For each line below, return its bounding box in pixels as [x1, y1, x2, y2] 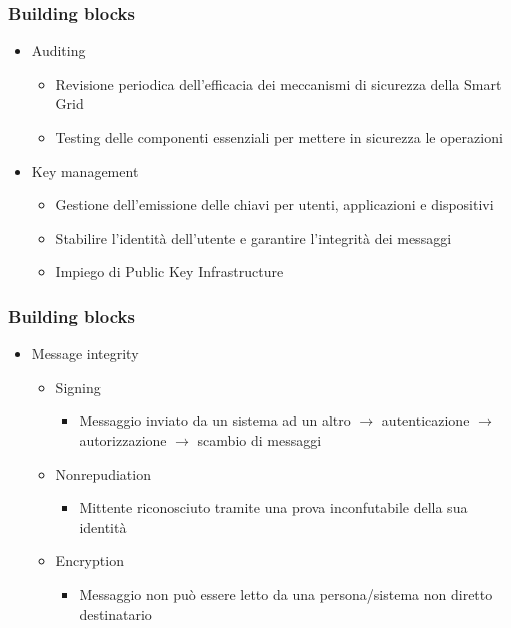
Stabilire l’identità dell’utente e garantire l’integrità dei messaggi [55, 227, 452, 248]
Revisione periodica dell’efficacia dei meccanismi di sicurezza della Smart [55, 73, 502, 94]
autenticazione [381, 410, 470, 431]
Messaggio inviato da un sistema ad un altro [79, 410, 351, 431]
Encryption [55, 550, 124, 571]
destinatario [79, 603, 152, 624]
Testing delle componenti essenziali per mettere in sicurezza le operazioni [55, 127, 503, 147]
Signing [55, 376, 101, 397]
